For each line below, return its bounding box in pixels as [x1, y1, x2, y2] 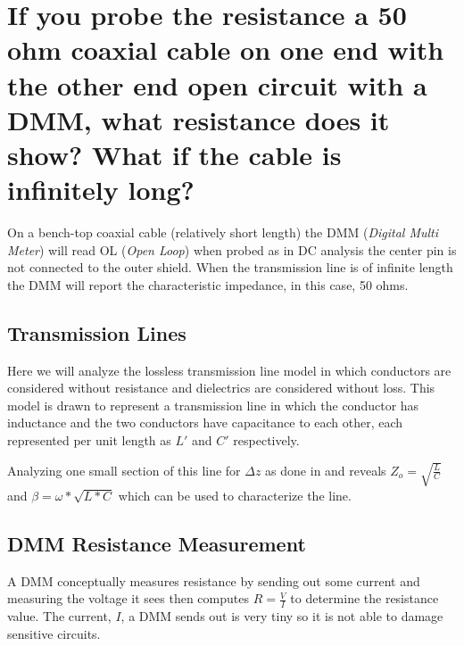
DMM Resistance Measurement [7, 529, 306, 557]
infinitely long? [7, 171, 195, 208]
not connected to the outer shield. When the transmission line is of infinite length [7, 258, 453, 277]
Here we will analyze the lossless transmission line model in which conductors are [7, 360, 452, 379]
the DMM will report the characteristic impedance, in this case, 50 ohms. [7, 275, 409, 294]
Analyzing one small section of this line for [7, 460, 241, 479]
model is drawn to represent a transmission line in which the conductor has [7, 395, 419, 414]
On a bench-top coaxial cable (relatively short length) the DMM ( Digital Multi [7, 223, 439, 242]
